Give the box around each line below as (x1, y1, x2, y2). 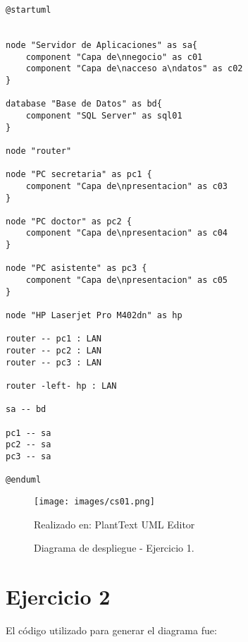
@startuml (6, 5, 51, 15)
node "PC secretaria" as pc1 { (6, 169, 152, 180)
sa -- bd (6, 404, 46, 415)
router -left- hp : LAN (6, 381, 117, 391)
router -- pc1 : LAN (6, 334, 102, 344)
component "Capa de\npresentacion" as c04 (25, 228, 228, 238)
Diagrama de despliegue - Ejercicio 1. (34, 540, 194, 555)
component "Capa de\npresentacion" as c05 (25, 275, 228, 286)
